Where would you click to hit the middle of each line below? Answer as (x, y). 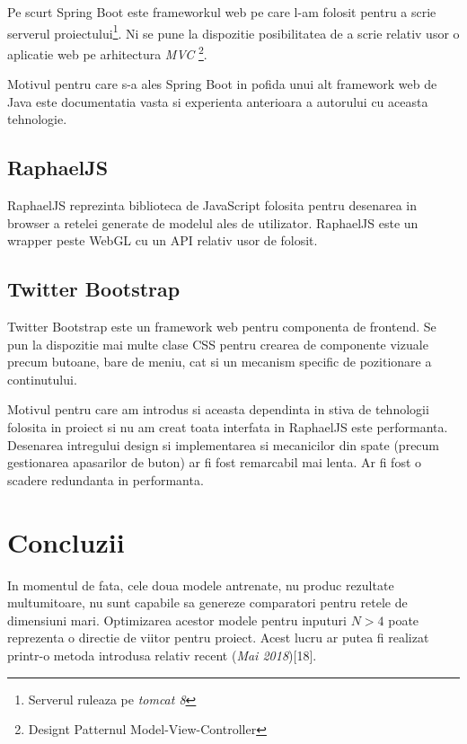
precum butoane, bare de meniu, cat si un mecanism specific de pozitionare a (220, 362)
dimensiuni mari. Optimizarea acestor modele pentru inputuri (177, 620)
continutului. (42, 379)
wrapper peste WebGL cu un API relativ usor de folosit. (163, 240)
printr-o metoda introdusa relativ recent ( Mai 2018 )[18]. (162, 655)
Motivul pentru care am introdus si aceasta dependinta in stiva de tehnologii (218, 409)
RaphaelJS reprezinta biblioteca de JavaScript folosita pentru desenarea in (212, 205)
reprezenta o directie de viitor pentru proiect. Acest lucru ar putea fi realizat (218, 638)
